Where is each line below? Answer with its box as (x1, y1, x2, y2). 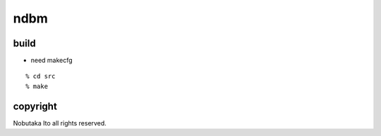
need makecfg (30, 56, 73, 65)
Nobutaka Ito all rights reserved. (13, 118, 107, 127)
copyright (13, 100, 58, 112)
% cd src (25, 73, 56, 80)
